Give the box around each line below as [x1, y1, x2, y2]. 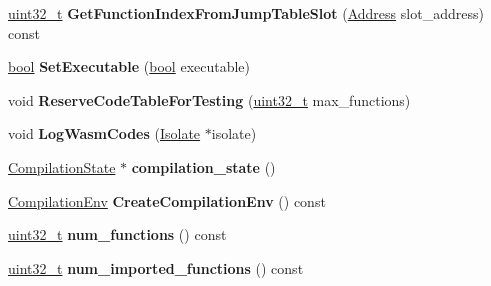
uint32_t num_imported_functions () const [8, 257, 304, 278]
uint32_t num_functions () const [8, 224, 227, 245]
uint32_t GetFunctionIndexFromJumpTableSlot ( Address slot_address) [8, 3, 484, 23]
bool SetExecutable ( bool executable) [8, 56, 251, 77]
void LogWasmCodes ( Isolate [8, 123, 201, 144]
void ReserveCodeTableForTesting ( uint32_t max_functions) [8, 89, 411, 110]
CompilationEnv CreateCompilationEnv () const [8, 190, 326, 211]
